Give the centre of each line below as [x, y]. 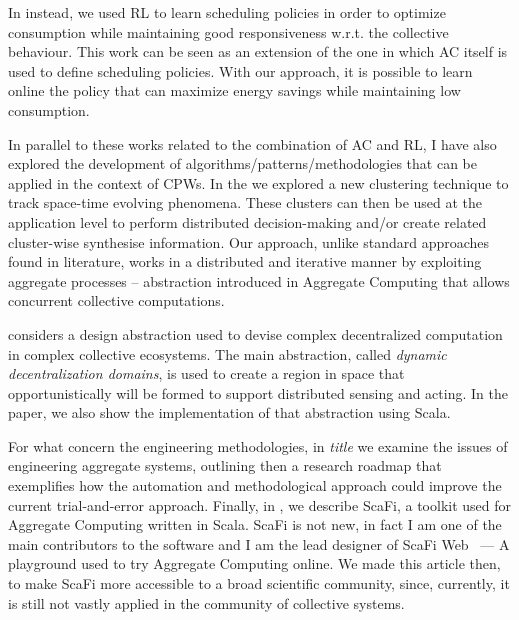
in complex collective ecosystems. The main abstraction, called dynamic [227, 353]
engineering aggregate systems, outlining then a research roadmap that [225, 465]
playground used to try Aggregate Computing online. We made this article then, [254, 563]
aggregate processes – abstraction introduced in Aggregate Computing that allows [259, 280]
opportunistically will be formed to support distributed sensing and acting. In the [258, 392]
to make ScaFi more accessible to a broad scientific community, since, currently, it [259, 583]
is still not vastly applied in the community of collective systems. [206, 602]
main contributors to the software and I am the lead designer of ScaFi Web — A [259, 543]
